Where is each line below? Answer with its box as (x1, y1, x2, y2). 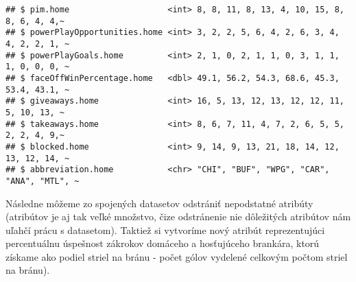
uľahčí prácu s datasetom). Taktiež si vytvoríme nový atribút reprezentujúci (5, 222, 325, 237)
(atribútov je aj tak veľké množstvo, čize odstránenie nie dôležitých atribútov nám (5, 209, 351, 224)
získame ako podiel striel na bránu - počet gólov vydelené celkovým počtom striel (5, 249, 348, 263)
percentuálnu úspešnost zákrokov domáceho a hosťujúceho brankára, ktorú (5, 236, 320, 250)
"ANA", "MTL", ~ (5, 176, 80, 186)
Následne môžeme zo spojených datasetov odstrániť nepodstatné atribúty (5, 196, 313, 210)
